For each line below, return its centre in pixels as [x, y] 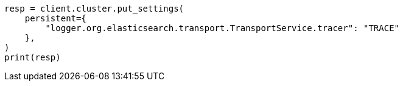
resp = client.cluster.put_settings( [94, 9]
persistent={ [55, 18]
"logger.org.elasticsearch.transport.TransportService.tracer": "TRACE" [223, 28]
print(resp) [33, 57]
